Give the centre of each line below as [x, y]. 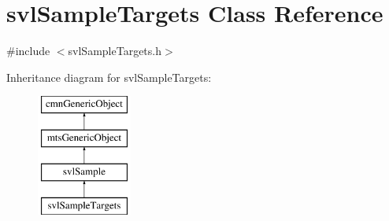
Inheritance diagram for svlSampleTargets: [109, 77]
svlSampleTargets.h [115, 51]
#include [28, 51]
